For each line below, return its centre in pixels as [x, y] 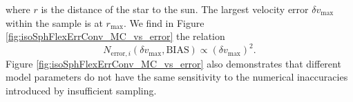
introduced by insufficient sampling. [81, 90]
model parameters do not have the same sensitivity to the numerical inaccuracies [177, 77]
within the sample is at [54, 22]
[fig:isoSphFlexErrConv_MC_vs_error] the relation [115, 36]
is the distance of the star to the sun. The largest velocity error [175, 9]
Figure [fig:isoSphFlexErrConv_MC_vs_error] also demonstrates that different [173, 63]
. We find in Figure [164, 22]
